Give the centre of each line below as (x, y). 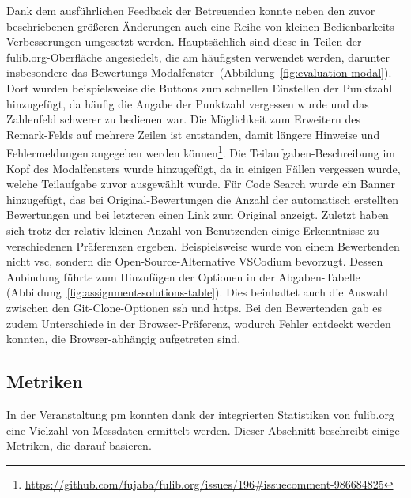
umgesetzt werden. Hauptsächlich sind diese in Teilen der (223, 41)
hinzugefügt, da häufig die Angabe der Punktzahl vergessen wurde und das (188, 103)
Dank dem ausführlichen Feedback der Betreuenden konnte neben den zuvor (191, 10)
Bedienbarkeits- (360, 26)
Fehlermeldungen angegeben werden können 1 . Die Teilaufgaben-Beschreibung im (201, 151)
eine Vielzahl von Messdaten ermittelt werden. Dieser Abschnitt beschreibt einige (203, 430)
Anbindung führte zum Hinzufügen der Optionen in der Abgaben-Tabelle (183, 276)
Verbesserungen (44, 41)
